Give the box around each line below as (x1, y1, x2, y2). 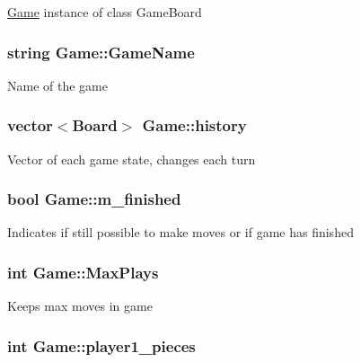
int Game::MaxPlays (7, 260, 159, 283)
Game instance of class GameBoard (7, 3, 202, 21)
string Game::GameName (7, 40, 195, 63)
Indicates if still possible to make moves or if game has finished (7, 223, 354, 242)
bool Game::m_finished (7, 188, 181, 210)
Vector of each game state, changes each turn (7, 149, 256, 168)
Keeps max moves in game (7, 296, 153, 315)
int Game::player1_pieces (7, 334, 196, 357)
